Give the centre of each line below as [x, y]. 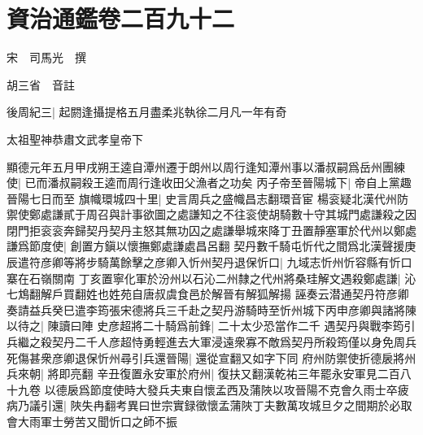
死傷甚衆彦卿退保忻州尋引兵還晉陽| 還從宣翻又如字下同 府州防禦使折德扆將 [206, 357]
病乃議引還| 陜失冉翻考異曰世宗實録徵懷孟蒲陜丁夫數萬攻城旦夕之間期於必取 [209, 405]
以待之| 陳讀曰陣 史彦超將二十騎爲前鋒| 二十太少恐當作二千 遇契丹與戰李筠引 [211, 326]
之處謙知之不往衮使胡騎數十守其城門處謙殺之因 [291, 214]
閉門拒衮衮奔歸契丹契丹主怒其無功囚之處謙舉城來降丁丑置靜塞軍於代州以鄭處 [211, 230]
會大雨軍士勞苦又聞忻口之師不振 [92, 421]
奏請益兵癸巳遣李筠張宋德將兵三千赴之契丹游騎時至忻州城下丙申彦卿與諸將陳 [211, 309]
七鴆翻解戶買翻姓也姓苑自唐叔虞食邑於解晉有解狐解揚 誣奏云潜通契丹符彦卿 [208, 294]
